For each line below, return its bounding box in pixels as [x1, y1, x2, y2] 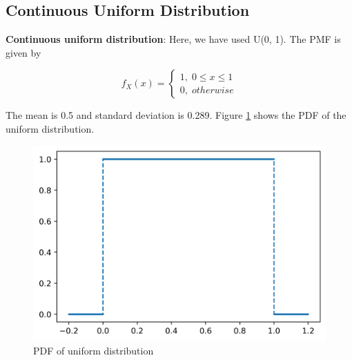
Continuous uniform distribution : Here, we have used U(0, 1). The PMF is [6, 32, 341, 46]
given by [6, 45, 41, 59]
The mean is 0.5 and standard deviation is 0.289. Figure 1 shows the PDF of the [6, 108, 346, 122]
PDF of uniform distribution [33, 343, 154, 357]
